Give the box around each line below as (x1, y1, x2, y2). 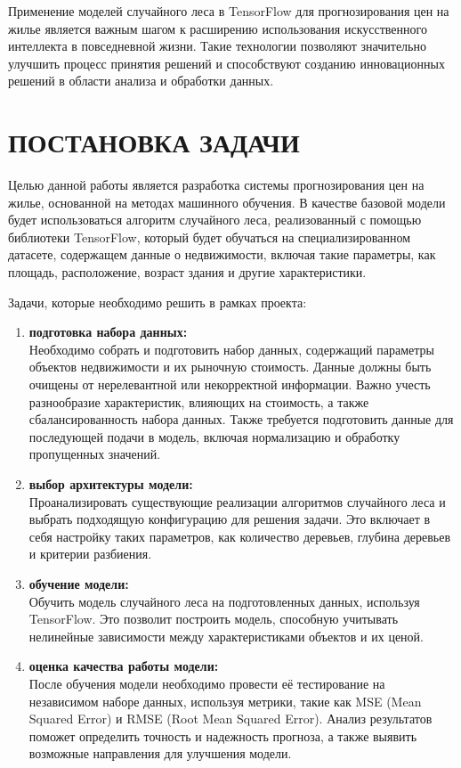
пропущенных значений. (28, 445, 161, 463)
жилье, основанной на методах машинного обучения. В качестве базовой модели (8, 192, 446, 211)
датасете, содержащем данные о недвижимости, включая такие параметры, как (8, 245, 436, 264)
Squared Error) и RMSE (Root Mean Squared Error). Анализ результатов (28, 709, 433, 728)
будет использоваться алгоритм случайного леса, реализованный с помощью (8, 210, 422, 229)
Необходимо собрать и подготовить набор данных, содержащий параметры (28, 339, 434, 358)
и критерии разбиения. (28, 544, 152, 563)
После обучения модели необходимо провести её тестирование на (28, 674, 385, 692)
